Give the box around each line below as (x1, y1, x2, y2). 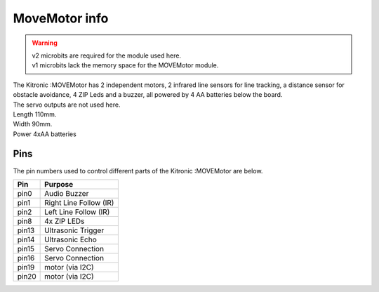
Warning (32, 39, 58, 47)
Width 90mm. (13, 120, 53, 128)
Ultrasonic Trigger (44, 225, 105, 235)
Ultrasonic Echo (44, 234, 98, 244)
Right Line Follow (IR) (44, 197, 114, 207)
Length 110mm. (13, 109, 57, 119)
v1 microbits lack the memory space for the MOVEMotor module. (32, 61, 219, 69)
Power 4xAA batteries (13, 130, 77, 138)
